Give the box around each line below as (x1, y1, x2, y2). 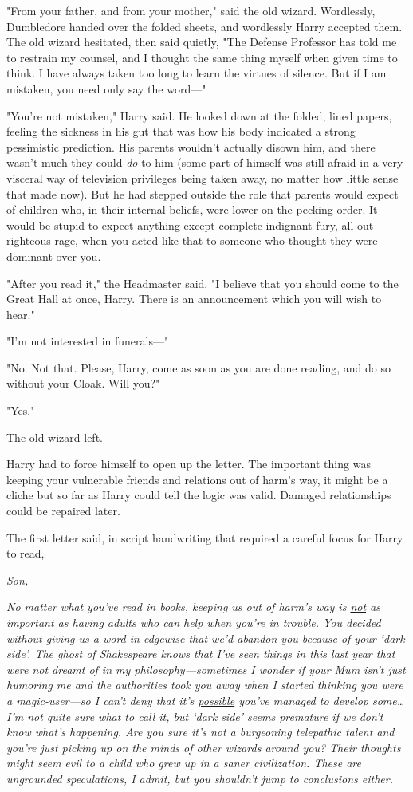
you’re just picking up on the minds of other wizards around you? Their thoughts (6, 739, 401, 755)
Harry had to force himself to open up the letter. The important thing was (6, 455, 371, 472)
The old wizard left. (6, 428, 103, 445)
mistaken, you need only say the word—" (6, 80, 206, 97)
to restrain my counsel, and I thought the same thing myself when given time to (6, 49, 398, 65)
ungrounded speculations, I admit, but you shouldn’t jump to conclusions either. (6, 770, 393, 786)
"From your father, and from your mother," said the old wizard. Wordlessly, (6, 2, 376, 18)
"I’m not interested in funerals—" (6, 333, 169, 349)
